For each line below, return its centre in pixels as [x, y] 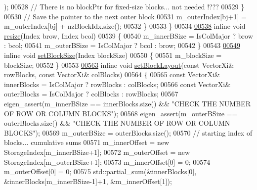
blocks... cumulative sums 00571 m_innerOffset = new [86, 142]
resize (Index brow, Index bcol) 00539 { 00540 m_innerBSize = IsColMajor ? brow [128, 35]
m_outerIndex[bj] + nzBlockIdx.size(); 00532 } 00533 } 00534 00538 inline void [125, 26]
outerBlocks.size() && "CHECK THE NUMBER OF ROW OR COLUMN [117, 123]
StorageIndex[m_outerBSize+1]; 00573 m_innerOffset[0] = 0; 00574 [107, 162]
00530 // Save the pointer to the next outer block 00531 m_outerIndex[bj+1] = [125, 16]
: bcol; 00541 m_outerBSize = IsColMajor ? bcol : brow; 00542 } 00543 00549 [122, 45]
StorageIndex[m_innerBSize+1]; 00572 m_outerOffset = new [97, 152]
